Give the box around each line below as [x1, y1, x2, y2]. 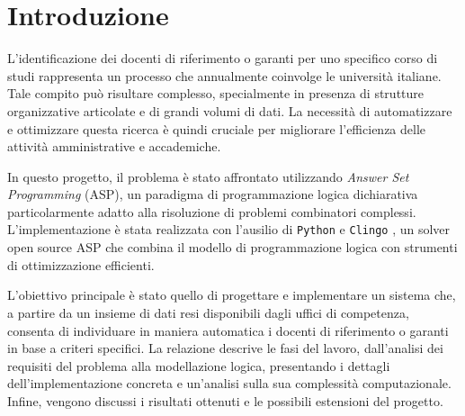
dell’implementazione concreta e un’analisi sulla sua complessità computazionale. [7, 374, 452, 393]
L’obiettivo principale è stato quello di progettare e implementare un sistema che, [7, 285, 456, 304]
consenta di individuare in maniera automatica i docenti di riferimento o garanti [7, 321, 449, 339]
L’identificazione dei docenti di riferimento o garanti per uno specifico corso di [7, 49, 438, 68]
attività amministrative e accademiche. [7, 137, 221, 156]
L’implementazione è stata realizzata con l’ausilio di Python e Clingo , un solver [7, 220, 451, 239]
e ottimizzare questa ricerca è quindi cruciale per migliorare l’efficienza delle [7, 119, 426, 138]
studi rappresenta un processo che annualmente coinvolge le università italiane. [7, 66, 442, 85]
